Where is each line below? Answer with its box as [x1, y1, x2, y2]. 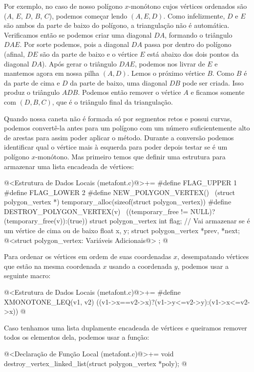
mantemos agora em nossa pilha [4, 68, 100, 78]
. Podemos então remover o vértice [78, 87, 181, 97]
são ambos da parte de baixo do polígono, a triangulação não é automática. [4, 20, 230, 30]
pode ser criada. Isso [182, 77, 244, 88]
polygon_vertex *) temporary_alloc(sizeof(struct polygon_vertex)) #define [4, 197, 232, 207]
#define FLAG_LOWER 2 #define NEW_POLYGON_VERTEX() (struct [4, 187, 235, 197]
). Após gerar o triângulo [42, 58, 117, 68]
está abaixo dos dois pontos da [147, 48, 239, 59]
